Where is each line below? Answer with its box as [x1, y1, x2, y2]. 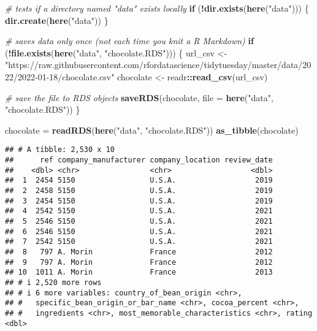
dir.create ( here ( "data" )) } [5, 13, 109, 26]
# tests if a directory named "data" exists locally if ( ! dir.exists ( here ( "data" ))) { [5, 2, 309, 14]
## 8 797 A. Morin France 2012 [5, 247, 273, 256]
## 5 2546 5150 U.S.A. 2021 [5, 216, 273, 226]
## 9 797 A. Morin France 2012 [5, 257, 273, 267]
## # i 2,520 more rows [5, 278, 102, 287]
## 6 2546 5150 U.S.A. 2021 [5, 227, 273, 236]
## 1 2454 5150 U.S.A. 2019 [5, 176, 273, 185]
